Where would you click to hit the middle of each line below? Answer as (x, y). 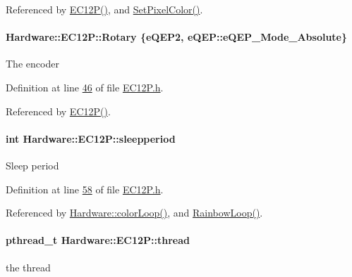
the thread (28, 267)
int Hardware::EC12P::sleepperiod (91, 138)
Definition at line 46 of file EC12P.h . (85, 87)
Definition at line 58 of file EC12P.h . (85, 189)
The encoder (32, 64)
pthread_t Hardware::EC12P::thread (98, 240)
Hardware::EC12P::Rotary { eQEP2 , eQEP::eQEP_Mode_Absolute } (177, 37)
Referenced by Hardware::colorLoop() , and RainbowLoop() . (134, 213)
